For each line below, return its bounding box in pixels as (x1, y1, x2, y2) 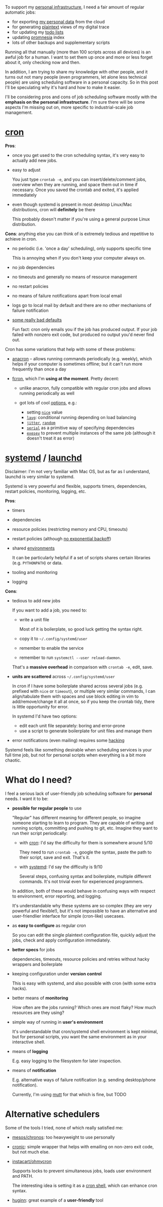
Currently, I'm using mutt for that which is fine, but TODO (12, 1091, 127, 1097)
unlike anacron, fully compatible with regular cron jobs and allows (19, 385, 151, 391)
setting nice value (26, 409, 63, 415)
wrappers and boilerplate (12, 961, 63, 967)
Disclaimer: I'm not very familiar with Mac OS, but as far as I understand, (5, 468, 150, 474)
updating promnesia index (12, 34, 65, 40)
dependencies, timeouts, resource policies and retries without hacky (12, 956, 150, 962)
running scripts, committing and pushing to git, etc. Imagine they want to (12, 825, 158, 831)
